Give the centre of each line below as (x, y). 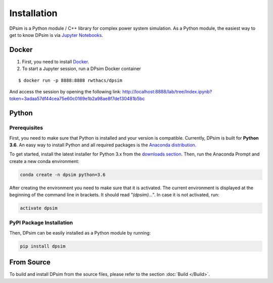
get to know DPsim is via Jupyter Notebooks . (56, 35)
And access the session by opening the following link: (65, 92)
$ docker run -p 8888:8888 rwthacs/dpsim (70, 80)
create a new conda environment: (44, 161)
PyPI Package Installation (41, 223)
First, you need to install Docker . (56, 62)
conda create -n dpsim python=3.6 (63, 175)
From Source (30, 262)
